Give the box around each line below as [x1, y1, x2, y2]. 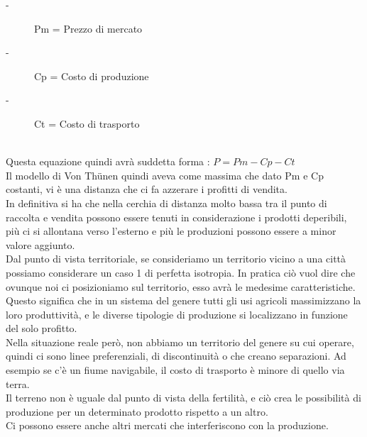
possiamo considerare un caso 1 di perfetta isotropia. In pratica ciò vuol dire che [6, 265, 356, 280]
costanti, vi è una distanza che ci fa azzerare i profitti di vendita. [6, 182, 287, 197]
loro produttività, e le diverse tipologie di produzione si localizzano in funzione [6, 306, 348, 321]
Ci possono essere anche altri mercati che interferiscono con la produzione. [6, 418, 329, 433]
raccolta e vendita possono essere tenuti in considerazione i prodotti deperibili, [6, 209, 347, 224]
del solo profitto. [6, 321, 77, 336]
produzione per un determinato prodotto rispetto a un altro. [6, 404, 268, 419]
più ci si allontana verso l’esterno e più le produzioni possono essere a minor [6, 223, 336, 238]
